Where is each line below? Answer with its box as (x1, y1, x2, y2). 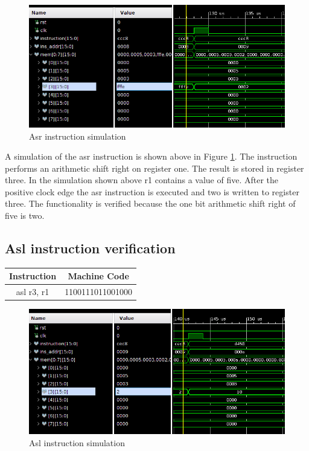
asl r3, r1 (16, 285, 49, 298)
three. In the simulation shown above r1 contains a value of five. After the (5, 174, 278, 186)
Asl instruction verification (5, 239, 176, 258)
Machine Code (68, 270, 129, 282)
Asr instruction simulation (29, 129, 126, 142)
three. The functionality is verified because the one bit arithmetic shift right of (5, 197, 296, 210)
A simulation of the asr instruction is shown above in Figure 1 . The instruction (5, 150, 298, 163)
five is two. (5, 209, 45, 222)
